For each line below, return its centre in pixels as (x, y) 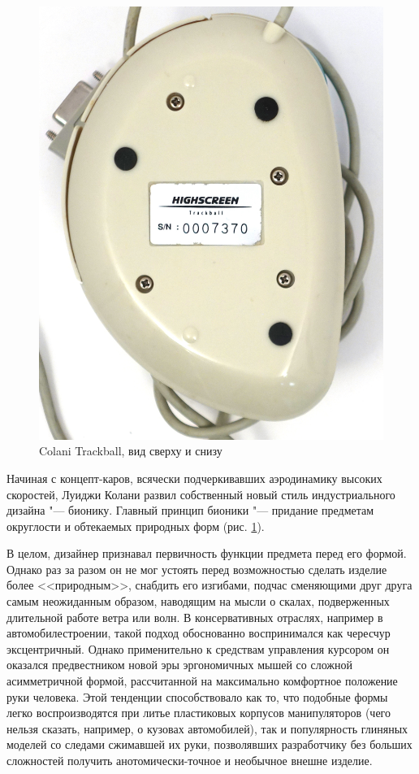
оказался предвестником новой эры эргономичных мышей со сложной (179, 665)
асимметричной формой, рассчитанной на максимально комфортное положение (202, 681)
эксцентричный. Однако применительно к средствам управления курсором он (198, 648)
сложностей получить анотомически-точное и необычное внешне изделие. (190, 760)
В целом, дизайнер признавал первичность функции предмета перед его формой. (207, 553)
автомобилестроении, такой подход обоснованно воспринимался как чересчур (199, 633)
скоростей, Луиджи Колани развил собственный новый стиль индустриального (201, 494)
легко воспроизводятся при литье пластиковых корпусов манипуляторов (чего (199, 713)
